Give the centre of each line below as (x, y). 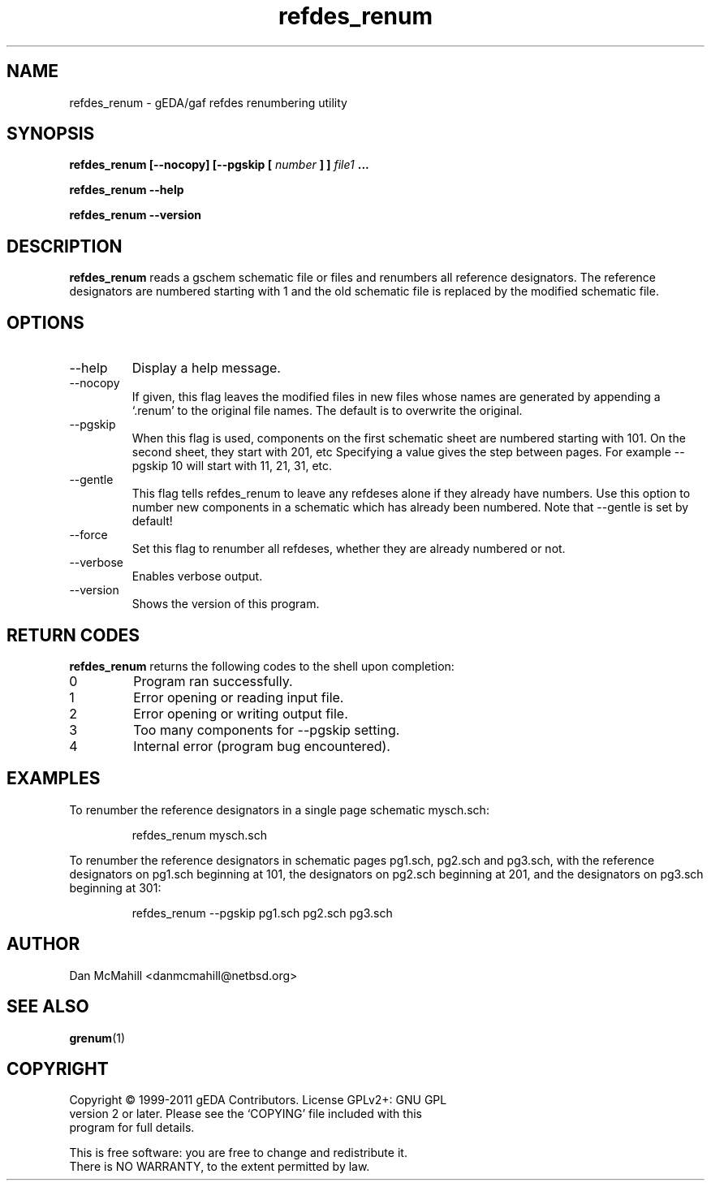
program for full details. (132, 1128)
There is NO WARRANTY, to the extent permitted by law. (220, 1167)
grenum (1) (97, 1038)
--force (88, 535)
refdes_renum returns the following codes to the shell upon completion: (262, 666)
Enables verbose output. (197, 576)
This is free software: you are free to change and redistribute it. (238, 1153)
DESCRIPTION (65, 246)
